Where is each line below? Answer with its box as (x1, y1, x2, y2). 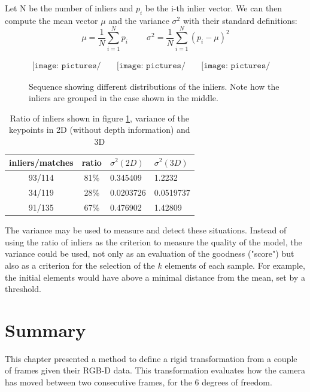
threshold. (5, 282, 41, 295)
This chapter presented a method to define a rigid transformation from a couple (5, 352, 297, 364)
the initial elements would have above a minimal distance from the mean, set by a (5, 271, 305, 283)
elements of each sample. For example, (165, 259, 305, 271)
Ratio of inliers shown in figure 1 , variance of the (10, 111, 189, 124)
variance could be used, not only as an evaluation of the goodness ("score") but (5, 247, 294, 260)
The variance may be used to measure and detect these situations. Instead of (5, 224, 287, 236)
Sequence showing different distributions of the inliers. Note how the (29, 80, 279, 92)
